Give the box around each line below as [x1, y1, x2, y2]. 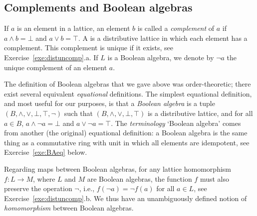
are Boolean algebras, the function [87, 173, 192, 184]
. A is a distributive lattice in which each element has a [78, 32, 248, 43]
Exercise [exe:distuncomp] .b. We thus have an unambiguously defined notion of [4, 193, 247, 203]
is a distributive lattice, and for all [147, 108, 253, 118]
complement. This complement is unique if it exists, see [4, 42, 174, 53]
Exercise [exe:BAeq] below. [4, 147, 87, 157]
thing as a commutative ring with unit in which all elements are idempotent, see [4, 137, 250, 147]
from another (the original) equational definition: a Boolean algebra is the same [4, 127, 248, 138]
